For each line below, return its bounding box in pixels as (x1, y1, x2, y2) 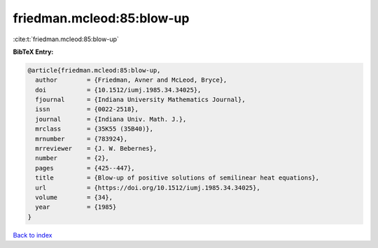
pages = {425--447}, (35, 164, 136, 172)
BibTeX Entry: (13, 48, 54, 56)
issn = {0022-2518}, (35, 105, 139, 113)
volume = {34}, (35, 194, 113, 201)
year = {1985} (35, 203, 117, 211)
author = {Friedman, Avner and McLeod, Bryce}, (35, 76, 227, 84)
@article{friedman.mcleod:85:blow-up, (27, 66, 161, 74)
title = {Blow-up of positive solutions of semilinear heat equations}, (35, 174, 320, 182)
